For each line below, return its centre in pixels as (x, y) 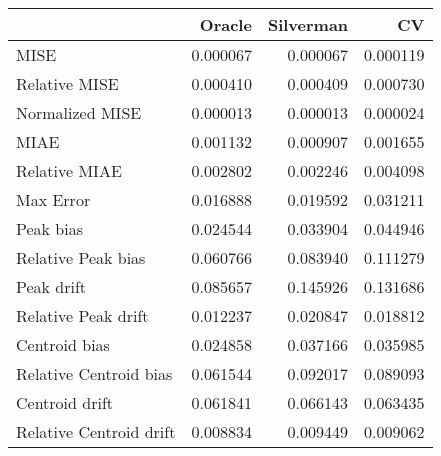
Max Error (53, 199)
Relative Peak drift (82, 315)
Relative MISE (67, 83)
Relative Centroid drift (96, 431)
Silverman (308, 24)
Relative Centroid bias (94, 373)
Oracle (225, 24)
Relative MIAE (69, 170)
